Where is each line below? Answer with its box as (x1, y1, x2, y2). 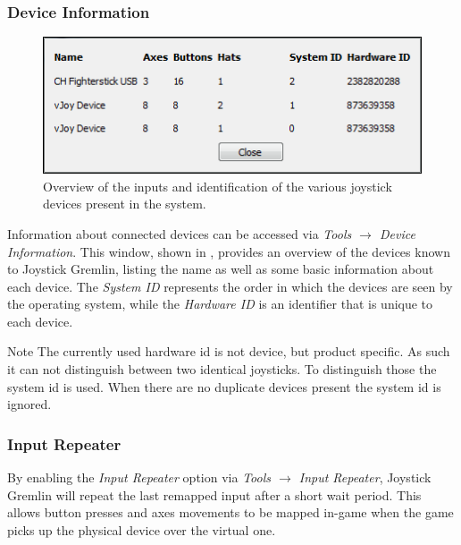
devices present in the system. (43, 194, 206, 213)
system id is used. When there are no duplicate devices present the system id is (7, 377, 441, 396)
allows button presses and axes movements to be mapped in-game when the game (7, 503, 454, 522)
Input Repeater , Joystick (298, 468, 432, 487)
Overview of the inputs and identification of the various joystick (43, 176, 392, 195)
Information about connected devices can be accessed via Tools (7, 224, 352, 243)
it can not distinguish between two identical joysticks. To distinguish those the (7, 360, 437, 379)
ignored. (7, 395, 52, 413)
